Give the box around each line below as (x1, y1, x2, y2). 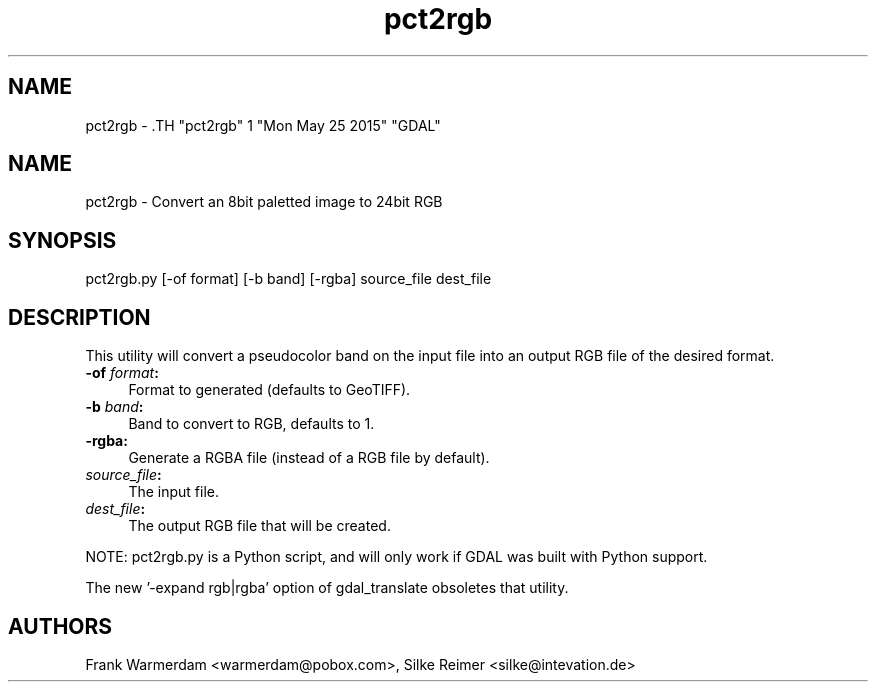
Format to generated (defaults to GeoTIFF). (128, 381, 411, 399)
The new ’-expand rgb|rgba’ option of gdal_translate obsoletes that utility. (85, 579, 569, 597)
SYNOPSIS (8, 227, 117, 253)
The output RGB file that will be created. (128, 517, 391, 535)
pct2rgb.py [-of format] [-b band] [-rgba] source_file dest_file (85, 270, 492, 288)
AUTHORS (8, 613, 113, 639)
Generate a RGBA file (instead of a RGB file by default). (128, 449, 490, 467)
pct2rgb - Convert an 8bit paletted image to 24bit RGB (85, 193, 443, 211)
